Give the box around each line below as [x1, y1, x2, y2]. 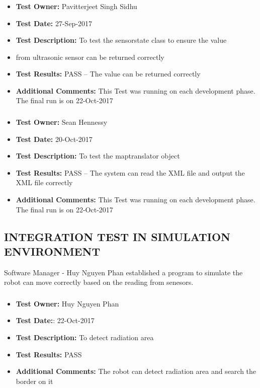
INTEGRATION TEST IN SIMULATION [4, 228, 231, 244]
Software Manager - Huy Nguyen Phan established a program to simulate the [4, 267, 243, 277]
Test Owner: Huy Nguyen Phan [16, 298, 119, 308]
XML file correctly [16, 177, 73, 188]
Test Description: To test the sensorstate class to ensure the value [16, 35, 227, 45]
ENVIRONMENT [4, 243, 101, 259]
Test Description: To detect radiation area [16, 332, 154, 343]
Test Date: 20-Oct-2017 [16, 133, 93, 144]
